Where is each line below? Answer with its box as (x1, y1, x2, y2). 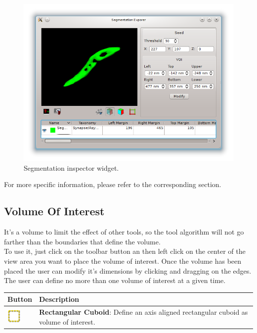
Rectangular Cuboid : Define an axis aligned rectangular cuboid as (39, 307, 248, 317)
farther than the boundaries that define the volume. (4, 236, 161, 246)
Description (39, 294, 79, 304)
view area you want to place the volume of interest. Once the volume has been (4, 255, 242, 266)
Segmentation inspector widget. (24, 162, 119, 173)
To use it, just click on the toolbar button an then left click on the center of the (4, 246, 246, 256)
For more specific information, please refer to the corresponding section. (4, 179, 221, 190)
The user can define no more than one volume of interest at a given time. (4, 275, 226, 285)
